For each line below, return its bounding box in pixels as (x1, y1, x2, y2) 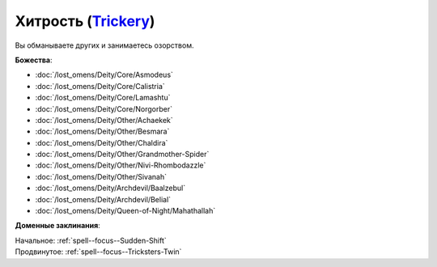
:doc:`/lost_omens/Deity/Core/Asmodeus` (35, 70, 174, 80)
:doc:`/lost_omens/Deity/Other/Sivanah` (35, 172, 168, 181)
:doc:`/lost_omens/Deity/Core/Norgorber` (35, 104, 173, 113)
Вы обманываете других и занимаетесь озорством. (15, 40, 194, 50)
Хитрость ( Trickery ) (15, 12, 155, 30)
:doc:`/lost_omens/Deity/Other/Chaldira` (35, 138, 168, 147)
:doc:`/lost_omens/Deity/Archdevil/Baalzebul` (35, 183, 186, 193)
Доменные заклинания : (15, 221, 100, 231)
